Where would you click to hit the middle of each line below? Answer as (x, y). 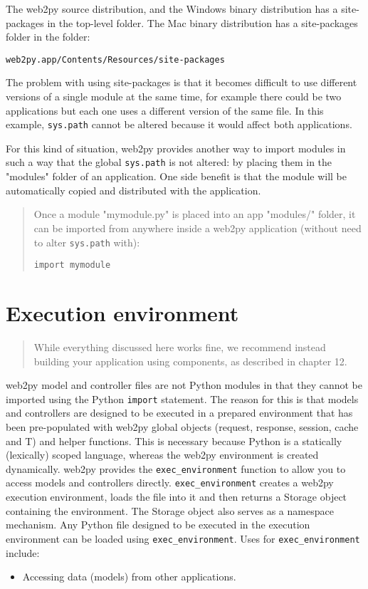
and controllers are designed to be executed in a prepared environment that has (179, 413)
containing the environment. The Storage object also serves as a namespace (170, 510)
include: (23, 552)
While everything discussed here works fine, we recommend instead (180, 346)
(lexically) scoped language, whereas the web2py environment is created (162, 455)
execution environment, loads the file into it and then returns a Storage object (177, 497)
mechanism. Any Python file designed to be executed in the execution (158, 525)
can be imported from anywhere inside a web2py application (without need (198, 228)
